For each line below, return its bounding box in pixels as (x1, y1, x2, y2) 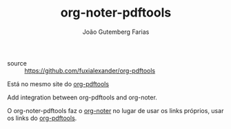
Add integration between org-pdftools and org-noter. (7, 93, 157, 101)
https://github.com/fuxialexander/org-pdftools (24, 66, 156, 75)
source (7, 59, 28, 67)
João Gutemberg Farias (82, 28, 150, 36)
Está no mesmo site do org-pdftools (7, 79, 109, 88)
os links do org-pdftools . (7, 114, 77, 122)
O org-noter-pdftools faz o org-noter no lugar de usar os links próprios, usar (7, 106, 224, 115)
